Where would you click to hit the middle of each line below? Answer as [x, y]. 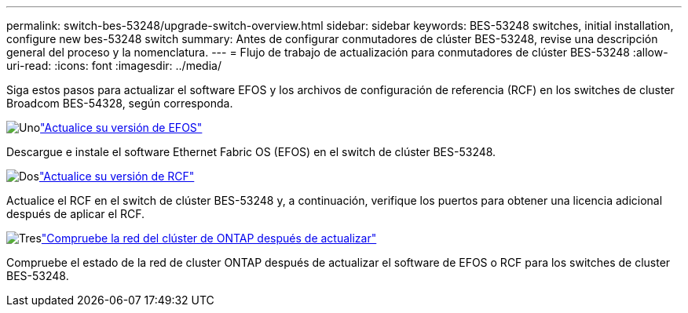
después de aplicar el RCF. [76, 214]
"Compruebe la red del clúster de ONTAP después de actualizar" [209, 238]
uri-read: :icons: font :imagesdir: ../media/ [114, 66]
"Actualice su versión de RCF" [117, 176]
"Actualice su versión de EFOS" [121, 127]
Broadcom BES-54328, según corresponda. [120, 103]
